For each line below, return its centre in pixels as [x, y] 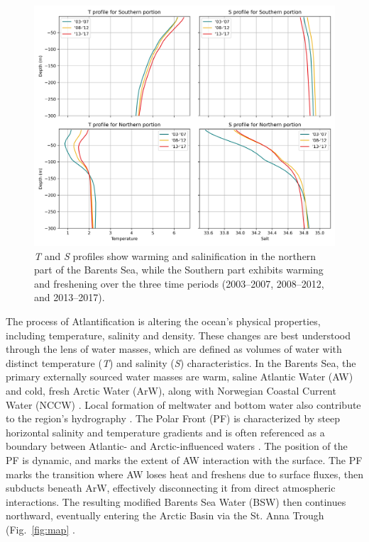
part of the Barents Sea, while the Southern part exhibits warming [179, 270]
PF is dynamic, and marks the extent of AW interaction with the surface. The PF [184, 460]
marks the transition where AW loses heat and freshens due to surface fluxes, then [185, 474]
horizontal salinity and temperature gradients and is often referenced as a [165, 432]
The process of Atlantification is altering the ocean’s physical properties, [163, 321]
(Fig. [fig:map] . [40, 529]
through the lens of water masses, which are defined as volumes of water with [174, 349]
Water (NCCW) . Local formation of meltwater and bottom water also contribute [183, 404]
